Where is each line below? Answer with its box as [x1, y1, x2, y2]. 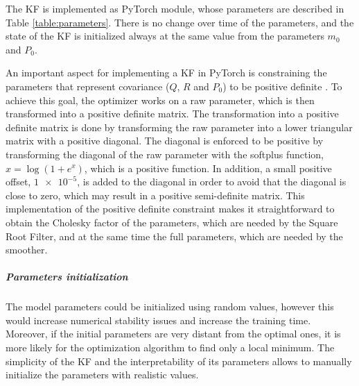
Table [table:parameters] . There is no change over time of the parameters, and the [6, 15, 354, 29]
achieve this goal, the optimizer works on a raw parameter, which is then [6, 92, 315, 107]
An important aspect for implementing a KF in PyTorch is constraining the [6, 65, 327, 80]
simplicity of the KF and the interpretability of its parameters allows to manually [6, 353, 352, 368]
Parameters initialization [6, 269, 128, 284]
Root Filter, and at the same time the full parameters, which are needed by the [6, 228, 343, 243]
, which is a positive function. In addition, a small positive [84, 160, 332, 175]
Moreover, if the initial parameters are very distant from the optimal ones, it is [6, 326, 341, 341]
